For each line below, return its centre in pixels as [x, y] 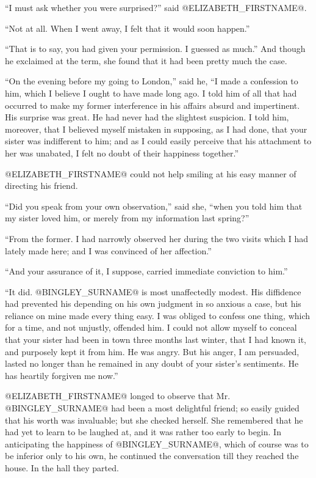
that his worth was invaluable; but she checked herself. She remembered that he [154, 420]
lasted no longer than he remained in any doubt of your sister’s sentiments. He [152, 363]
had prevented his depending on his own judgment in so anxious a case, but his [153, 303]
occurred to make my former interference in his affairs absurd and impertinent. [153, 105]
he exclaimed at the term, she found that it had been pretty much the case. [146, 60]
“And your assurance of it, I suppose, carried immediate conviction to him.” [146, 271]
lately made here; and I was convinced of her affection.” [108, 250]
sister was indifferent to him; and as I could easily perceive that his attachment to [158, 141]
